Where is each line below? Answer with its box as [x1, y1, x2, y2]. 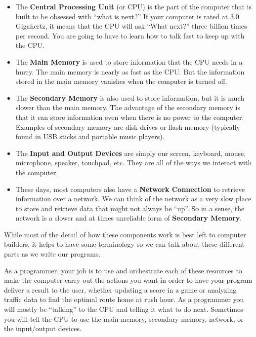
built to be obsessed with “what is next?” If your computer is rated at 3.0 [15, 11, 239, 21]
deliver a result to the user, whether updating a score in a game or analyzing [4, 284, 237, 295]
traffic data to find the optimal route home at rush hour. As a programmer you [4, 294, 244, 304]
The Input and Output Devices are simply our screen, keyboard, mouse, [15, 148, 246, 158]
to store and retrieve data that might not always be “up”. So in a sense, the [15, 203, 245, 213]
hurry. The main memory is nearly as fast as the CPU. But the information [15, 66, 245, 76]
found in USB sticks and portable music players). [15, 131, 165, 142]
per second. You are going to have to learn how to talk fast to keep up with [15, 30, 245, 40]
